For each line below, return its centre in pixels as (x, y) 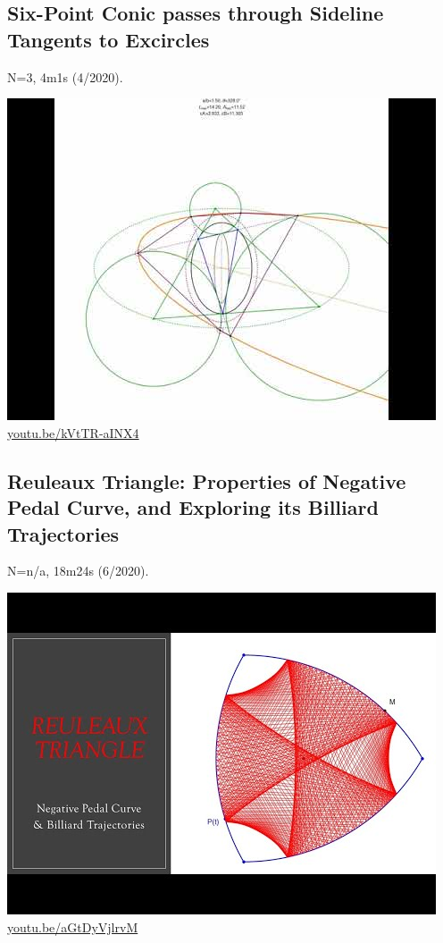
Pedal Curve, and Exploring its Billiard (193, 507)
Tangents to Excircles (109, 39)
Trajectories (63, 533)
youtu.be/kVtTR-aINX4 (73, 432)
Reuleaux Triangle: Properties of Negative (207, 480)
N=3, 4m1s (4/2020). (65, 76)
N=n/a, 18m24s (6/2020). (78, 571)
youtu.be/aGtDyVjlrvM (73, 926)
